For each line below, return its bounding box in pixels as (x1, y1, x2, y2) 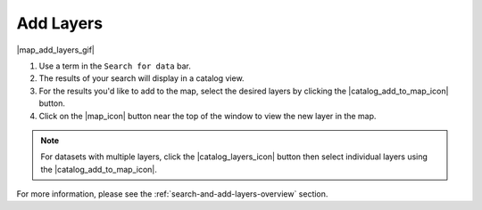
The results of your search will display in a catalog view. (38, 73, 245, 84)
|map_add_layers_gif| (16, 44, 96, 55)
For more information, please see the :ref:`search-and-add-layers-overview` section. (16, 189, 328, 199)
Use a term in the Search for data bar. (38, 61, 191, 71)
